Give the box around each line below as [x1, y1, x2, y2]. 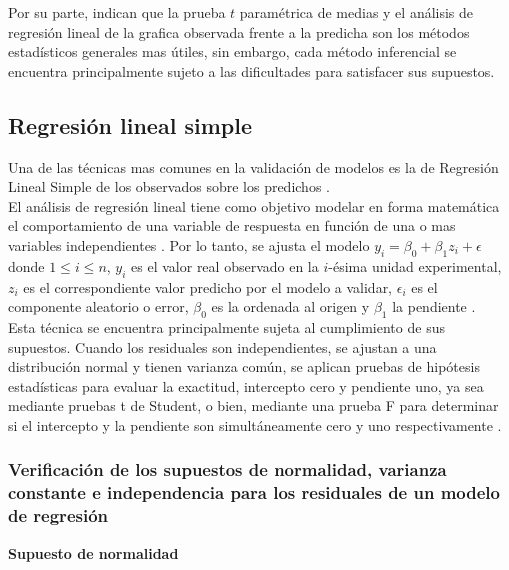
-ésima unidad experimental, [328, 255, 502, 276]
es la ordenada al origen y [211, 296, 370, 317]
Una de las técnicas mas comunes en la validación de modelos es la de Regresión [8, 156, 499, 177]
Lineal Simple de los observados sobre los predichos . [8, 176, 330, 197]
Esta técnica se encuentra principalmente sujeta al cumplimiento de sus [8, 316, 445, 337]
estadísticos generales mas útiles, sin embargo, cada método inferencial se [8, 41, 457, 62]
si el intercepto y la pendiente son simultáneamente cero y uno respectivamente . [8, 414, 502, 435]
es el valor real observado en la [131, 255, 319, 276]
